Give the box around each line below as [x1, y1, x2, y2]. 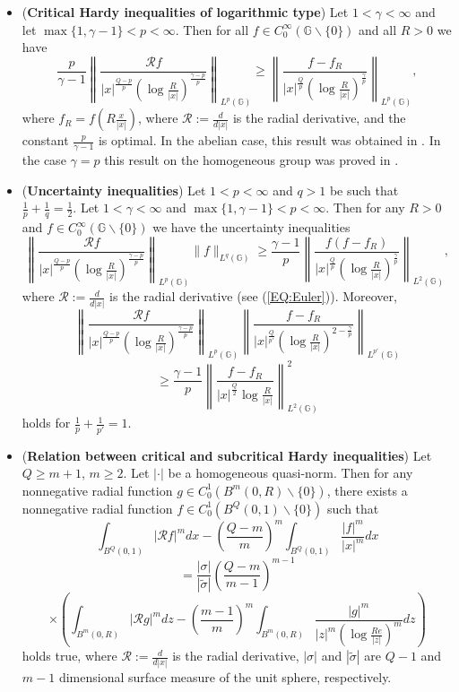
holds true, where [22, 646, 117, 665]
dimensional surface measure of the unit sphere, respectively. [58, 667, 392, 686]
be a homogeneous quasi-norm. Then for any [168, 463, 413, 482]
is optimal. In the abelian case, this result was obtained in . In [98, 131, 441, 150]
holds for [22, 413, 71, 432]
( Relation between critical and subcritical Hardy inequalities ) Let [22, 445, 432, 464]
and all [359, 20, 397, 39]
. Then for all [175, 20, 249, 39]
